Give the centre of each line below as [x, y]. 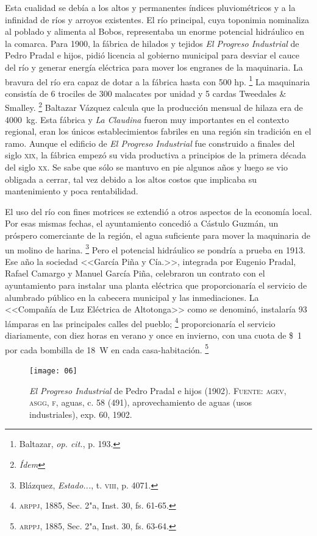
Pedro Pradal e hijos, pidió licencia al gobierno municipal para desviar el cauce [152, 55]
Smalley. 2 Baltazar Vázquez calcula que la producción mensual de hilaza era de [154, 107]
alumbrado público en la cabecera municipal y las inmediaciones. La [132, 297]
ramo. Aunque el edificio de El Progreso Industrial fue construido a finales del [150, 143]
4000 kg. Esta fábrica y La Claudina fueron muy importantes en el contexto [147, 119]
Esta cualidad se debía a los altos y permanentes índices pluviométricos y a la [150, 7]
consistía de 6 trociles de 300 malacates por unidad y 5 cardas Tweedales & [146, 93]
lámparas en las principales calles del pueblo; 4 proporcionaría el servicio [140, 322]
